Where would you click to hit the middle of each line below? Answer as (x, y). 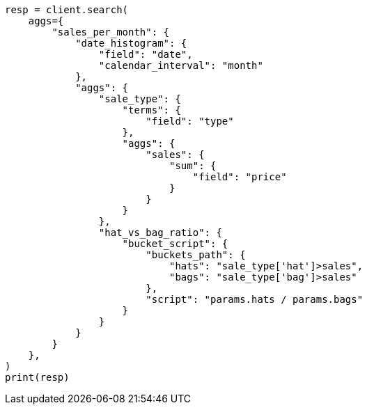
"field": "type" (190, 121)
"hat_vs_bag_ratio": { (160, 232)
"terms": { (151, 110)
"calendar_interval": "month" (181, 65)
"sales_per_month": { (111, 32)
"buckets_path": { (196, 255)
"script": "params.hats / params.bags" (255, 299)
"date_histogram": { (131, 43)
